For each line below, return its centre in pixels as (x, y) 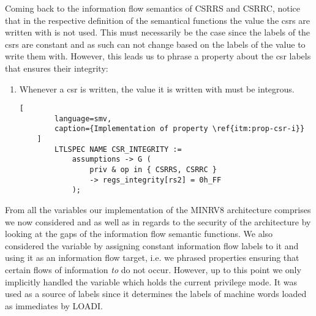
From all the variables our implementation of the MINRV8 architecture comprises (158, 210)
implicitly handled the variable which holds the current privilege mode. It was (151, 281)
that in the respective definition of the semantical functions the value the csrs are (157, 20)
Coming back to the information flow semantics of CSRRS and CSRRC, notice (153, 8)
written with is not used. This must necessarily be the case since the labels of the (158, 32)
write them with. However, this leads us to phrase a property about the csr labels (158, 56)
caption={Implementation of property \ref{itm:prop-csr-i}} (180, 129)
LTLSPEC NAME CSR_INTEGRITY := (118, 149)
